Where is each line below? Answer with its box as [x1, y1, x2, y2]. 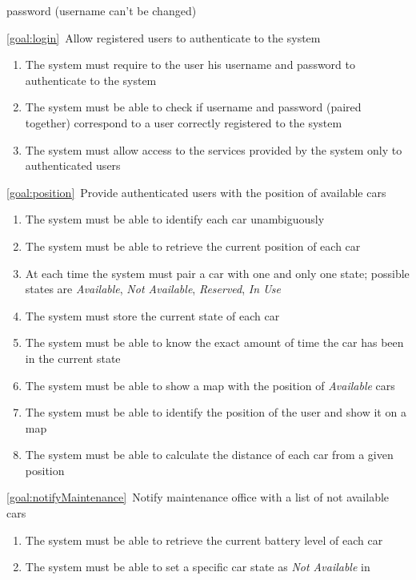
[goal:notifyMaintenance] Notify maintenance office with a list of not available [6, 489, 390, 505]
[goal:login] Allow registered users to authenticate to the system [6, 29, 321, 46]
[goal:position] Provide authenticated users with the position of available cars [6, 183, 386, 200]
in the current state [25, 349, 121, 366]
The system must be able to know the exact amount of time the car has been [25, 334, 404, 351]
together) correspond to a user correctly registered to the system [25, 114, 342, 131]
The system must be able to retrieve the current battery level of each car [25, 531, 383, 548]
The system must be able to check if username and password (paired [25, 99, 362, 115]
